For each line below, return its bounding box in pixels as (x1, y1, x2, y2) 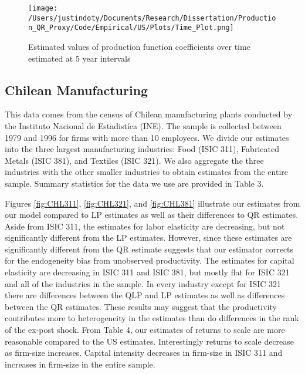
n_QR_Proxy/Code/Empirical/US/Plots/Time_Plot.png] (28, 23, 234, 32)
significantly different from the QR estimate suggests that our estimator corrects (5, 242, 294, 255)
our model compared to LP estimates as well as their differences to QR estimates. (5, 208, 299, 221)
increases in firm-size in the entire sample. (5, 358, 155, 370)
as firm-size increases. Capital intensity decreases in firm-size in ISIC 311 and (5, 346, 283, 359)
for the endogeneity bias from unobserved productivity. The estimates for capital (5, 254, 294, 267)
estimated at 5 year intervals (28, 52, 131, 64)
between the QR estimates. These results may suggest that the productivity (5, 300, 277, 312)
